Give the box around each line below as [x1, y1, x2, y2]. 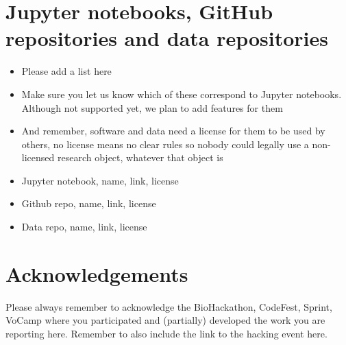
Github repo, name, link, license [21, 196, 156, 211]
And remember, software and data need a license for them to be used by [21, 123, 325, 138]
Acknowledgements [5, 259, 188, 287]
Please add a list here [21, 64, 112, 78]
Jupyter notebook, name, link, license [21, 173, 179, 187]
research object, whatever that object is [57, 150, 223, 165]
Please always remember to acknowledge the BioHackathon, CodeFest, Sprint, [5, 299, 332, 313]
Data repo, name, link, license [21, 219, 147, 234]
